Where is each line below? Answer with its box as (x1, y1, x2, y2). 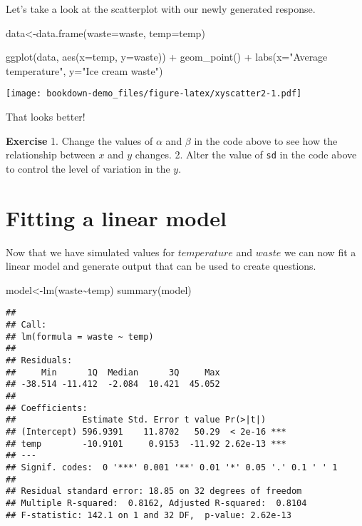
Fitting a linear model (6, 203, 227, 232)
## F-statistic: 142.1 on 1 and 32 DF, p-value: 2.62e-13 (6, 510, 291, 520)
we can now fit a (284, 244, 356, 259)
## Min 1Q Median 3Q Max (6, 367, 220, 378)
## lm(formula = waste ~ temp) (6, 331, 154, 342)
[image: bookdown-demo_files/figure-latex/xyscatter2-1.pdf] (6, 88, 302, 99)
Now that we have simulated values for (6, 244, 175, 259)
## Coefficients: (6, 403, 88, 413)
